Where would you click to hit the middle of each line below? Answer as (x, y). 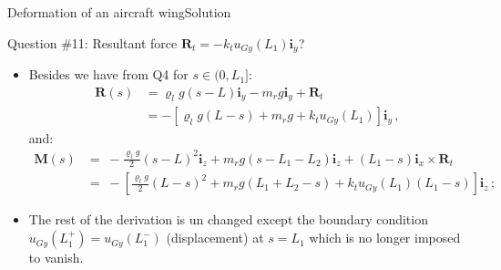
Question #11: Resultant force (92, 42)
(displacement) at (215, 238)
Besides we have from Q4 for (108, 74)
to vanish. (56, 258)
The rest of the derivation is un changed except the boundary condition (228, 219)
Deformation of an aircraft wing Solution (119, 12)
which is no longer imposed (385, 238)
